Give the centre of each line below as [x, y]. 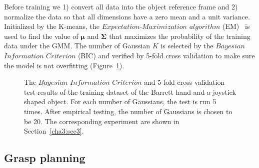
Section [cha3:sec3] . [54, 131]
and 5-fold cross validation [184, 82]
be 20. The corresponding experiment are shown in [102, 121]
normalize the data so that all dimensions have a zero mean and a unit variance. [127, 16]
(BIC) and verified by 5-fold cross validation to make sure [166, 55]
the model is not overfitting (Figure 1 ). [64, 65]
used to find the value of [41, 36]
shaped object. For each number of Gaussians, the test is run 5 [120, 101]
